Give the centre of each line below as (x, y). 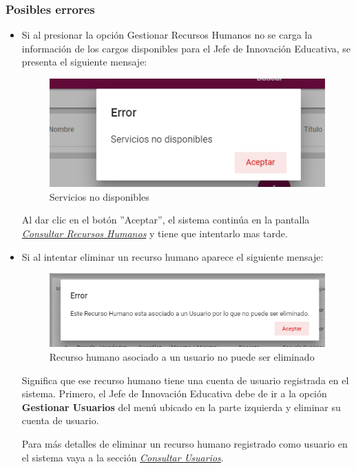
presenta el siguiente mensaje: (84, 62)
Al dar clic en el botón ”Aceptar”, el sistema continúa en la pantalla (166, 220)
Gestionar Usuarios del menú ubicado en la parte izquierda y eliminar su (181, 407)
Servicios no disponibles (99, 196)
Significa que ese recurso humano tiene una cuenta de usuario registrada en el (185, 380)
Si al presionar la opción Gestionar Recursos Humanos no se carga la (167, 35)
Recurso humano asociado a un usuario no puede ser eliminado (182, 356)
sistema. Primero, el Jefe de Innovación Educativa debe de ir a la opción (174, 393)
